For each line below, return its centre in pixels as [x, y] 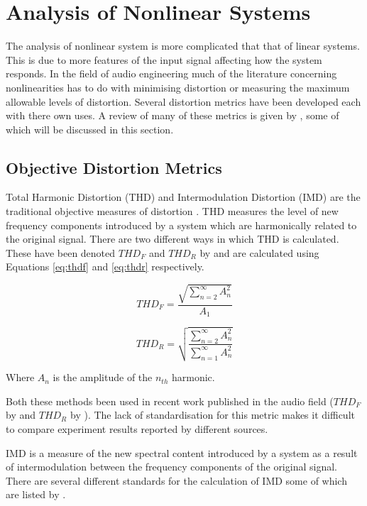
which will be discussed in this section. [90, 129]
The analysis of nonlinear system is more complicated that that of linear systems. [183, 46]
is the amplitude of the [103, 377]
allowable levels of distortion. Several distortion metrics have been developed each [183, 101]
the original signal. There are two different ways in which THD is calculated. [172, 239]
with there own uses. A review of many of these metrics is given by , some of [172, 115]
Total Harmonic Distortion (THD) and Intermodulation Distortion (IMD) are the [183, 197]
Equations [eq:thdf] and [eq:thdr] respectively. [105, 266]
